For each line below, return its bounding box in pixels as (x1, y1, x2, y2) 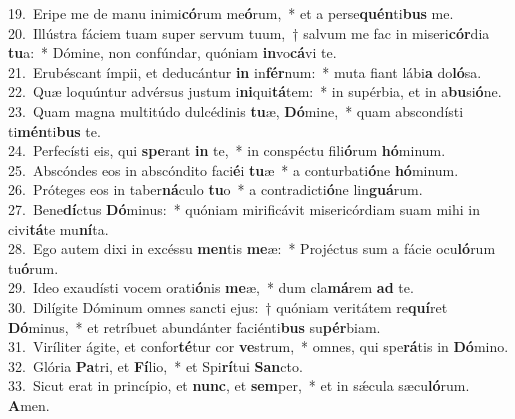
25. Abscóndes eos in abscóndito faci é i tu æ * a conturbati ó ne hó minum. (8, 159, 459, 180)
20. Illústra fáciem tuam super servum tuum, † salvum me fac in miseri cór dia (8, 22, 490, 43)
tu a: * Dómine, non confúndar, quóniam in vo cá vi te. (8, 42, 337, 63)
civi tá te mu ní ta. (8, 218, 109, 239)
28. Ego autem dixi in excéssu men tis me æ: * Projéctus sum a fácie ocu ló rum (8, 238, 496, 259)
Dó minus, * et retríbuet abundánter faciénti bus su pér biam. (8, 316, 381, 337)
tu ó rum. (8, 257, 59, 278)
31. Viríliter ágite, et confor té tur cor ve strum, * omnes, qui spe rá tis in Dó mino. (8, 336, 509, 357)
